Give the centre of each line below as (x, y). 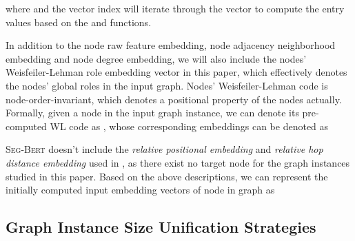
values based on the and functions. (79, 22)
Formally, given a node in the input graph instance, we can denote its (152, 113)
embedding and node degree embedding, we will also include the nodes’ (156, 58)
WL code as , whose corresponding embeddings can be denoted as (189, 126)
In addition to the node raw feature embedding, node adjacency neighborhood (171, 45)
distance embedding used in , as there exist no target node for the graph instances (178, 162)
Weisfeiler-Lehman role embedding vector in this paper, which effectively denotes (176, 72)
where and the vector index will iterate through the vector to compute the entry (175, 8)
